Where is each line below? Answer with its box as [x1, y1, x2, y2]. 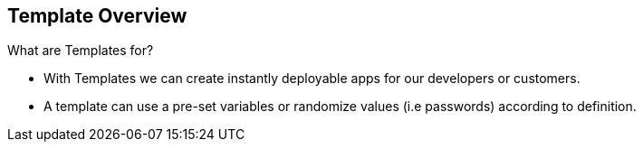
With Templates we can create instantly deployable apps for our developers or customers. [43, 70, 581, 87]
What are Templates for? [7, 42, 154, 59]
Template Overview [7, 5, 187, 27]
